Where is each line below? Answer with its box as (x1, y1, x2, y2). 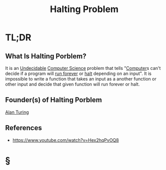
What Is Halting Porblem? (5, 52, 87, 60)
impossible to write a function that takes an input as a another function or (5, 76, 156, 81)
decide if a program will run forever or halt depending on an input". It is (5, 70, 152, 76)
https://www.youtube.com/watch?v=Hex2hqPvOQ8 (12, 137, 119, 143)
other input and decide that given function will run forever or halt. (5, 81, 140, 87)
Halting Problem (50, 4, 119, 15)
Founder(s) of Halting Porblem (5, 96, 102, 104)
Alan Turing (5, 109, 29, 115)
